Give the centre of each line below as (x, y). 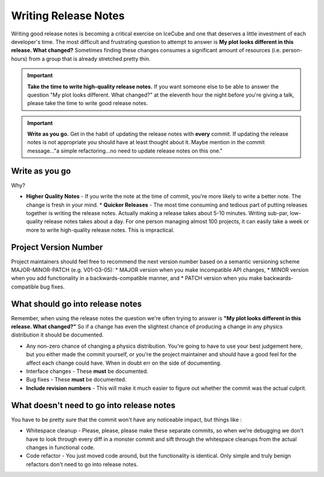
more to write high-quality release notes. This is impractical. (100, 230)
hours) (19, 59)
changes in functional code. (61, 447)
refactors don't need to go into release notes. (82, 464)
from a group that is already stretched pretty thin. (90, 59)
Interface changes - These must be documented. (87, 371)
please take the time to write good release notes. (88, 103)
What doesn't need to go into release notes (93, 405)
